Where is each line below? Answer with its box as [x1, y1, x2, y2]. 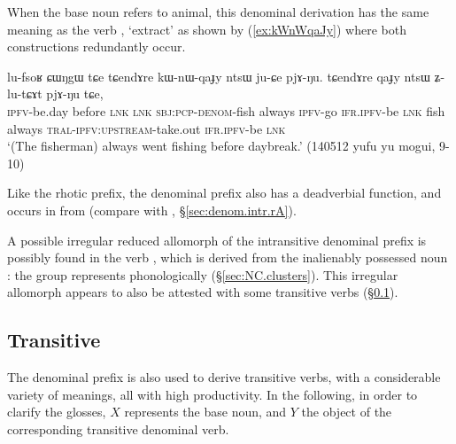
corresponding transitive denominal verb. [7, 419, 229, 438]
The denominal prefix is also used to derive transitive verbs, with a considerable [7, 368, 441, 386]
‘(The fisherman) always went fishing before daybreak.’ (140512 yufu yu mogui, [7, 136, 436, 155]
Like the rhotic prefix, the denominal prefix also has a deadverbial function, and [7, 183, 442, 202]
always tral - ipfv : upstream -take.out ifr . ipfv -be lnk [7, 119, 286, 137]
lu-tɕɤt [7, 84, 43, 103]
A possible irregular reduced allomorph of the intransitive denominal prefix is [7, 230, 427, 249]
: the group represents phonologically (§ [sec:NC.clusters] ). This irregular [7, 265, 398, 284]
